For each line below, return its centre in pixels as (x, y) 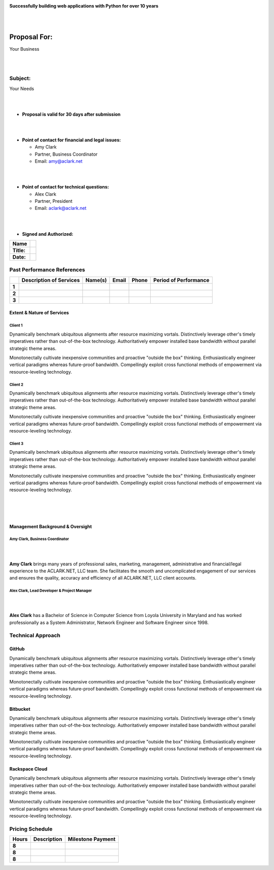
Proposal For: (31, 37)
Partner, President (54, 201)
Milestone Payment (92, 839)
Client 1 (16, 325)
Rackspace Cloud (28, 769)
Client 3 (16, 444)
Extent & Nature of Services (39, 313)
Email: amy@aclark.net (59, 161)
